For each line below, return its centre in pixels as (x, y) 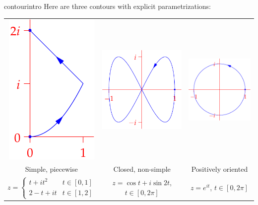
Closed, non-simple (142, 169)
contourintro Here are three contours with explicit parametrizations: (107, 6)
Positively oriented (220, 169)
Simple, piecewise (51, 169)
